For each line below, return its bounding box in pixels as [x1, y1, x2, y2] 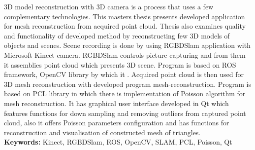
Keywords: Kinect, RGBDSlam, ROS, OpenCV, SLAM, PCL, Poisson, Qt [4, 137, 232, 147]
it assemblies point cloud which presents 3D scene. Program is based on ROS [4, 59, 236, 70]
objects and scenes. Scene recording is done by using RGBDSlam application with [4, 40, 251, 50]
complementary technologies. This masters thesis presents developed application [4, 11, 245, 21]
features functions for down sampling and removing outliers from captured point [4, 108, 246, 118]
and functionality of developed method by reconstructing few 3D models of [4, 30, 230, 40]
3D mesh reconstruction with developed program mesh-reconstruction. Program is [4, 78, 251, 89]
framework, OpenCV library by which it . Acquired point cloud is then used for [4, 69, 244, 79]
